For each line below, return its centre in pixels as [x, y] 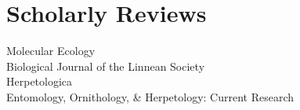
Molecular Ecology [51, 51]
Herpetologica [40, 81]
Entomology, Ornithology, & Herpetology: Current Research [150, 96]
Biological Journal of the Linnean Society [106, 66]
